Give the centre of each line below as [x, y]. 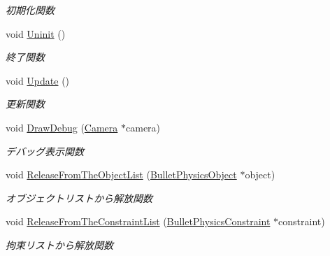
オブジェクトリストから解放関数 [79, 198]
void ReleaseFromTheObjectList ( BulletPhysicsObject [121, 175]
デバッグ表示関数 [45, 151]
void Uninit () [36, 33]
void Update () [38, 80]
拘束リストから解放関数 [59, 244]
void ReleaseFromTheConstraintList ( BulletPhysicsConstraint [138, 221]
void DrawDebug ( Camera [62, 127]
